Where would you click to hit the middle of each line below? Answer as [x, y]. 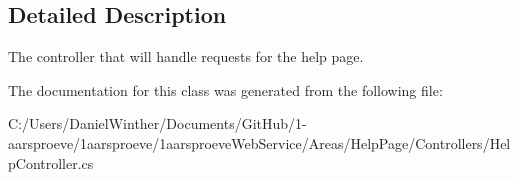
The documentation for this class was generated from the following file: [225, 89]
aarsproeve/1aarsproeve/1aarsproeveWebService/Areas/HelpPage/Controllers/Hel [259, 142]
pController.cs [51, 162]
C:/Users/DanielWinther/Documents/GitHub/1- [157, 123]
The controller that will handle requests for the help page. [186, 56]
